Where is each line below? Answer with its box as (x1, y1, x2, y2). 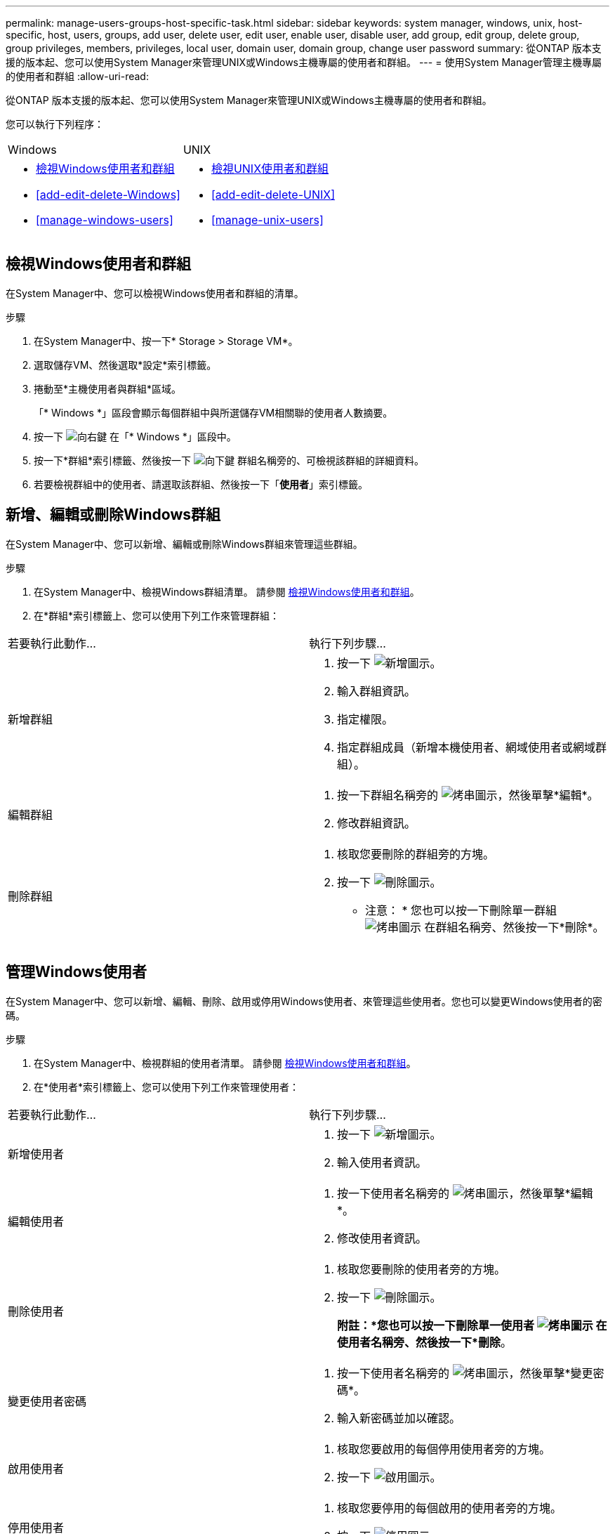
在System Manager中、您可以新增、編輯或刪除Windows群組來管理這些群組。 (6, 537, 363, 550)
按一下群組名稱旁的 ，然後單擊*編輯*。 (337, 787, 599, 802)
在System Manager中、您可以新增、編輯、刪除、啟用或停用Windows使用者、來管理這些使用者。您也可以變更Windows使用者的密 (6, 995, 602, 1007)
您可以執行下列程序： (6, 118, 104, 130)
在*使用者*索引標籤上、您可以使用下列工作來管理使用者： (34, 1080, 300, 1093)
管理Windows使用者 (6, 963, 147, 981)
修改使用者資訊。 (337, 1231, 428, 1245)
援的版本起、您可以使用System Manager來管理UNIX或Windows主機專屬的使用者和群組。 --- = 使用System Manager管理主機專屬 (6, 56, 602, 68)
